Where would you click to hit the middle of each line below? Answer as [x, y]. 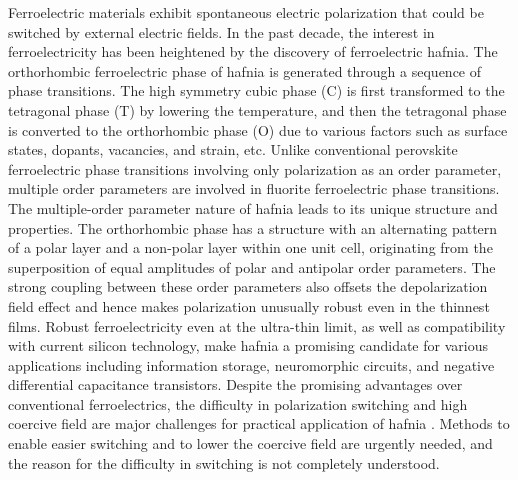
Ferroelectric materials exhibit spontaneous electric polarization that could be [246, 12]
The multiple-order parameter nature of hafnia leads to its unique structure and [253, 207]
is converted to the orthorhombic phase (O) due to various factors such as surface [258, 129]
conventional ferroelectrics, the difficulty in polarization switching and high [238, 403]
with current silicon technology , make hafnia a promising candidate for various [248, 345]
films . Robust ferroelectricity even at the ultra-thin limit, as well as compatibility [257, 325]
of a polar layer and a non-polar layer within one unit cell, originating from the [250, 247]
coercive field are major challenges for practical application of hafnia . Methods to [259, 423]
